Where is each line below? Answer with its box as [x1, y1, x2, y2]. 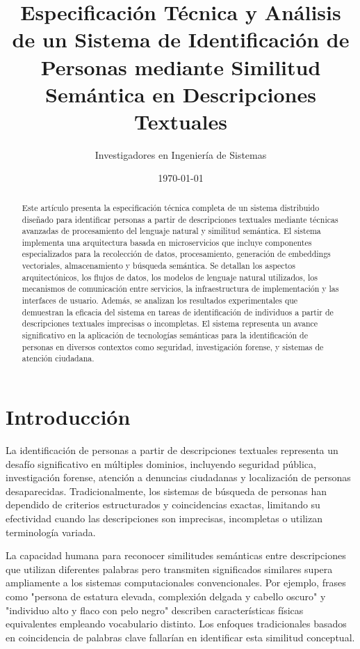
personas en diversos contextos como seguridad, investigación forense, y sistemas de [22, 341, 324, 352]
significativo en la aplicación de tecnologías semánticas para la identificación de [22, 329, 308, 341]
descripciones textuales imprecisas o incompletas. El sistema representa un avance [22, 318, 318, 329]
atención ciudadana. [22, 352, 95, 364]
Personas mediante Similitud [40, 52, 321, 81]
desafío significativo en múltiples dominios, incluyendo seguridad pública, [6, 456, 316, 471]
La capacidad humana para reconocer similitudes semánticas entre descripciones [6, 548, 346, 563]
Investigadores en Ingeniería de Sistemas [95, 147, 267, 162]
